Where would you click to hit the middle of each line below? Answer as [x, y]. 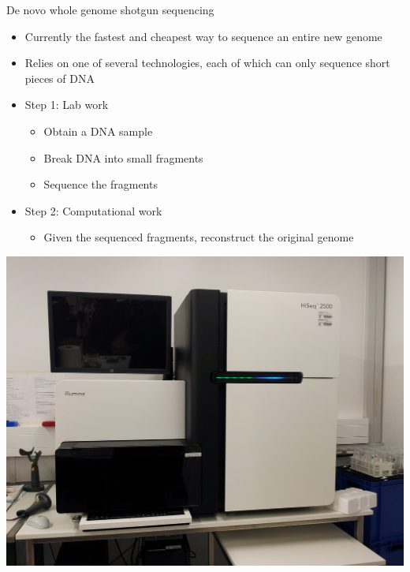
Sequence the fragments [101, 184]
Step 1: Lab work [67, 105]
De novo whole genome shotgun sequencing [110, 9]
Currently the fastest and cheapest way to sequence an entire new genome [203, 36]
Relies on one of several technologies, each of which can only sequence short [207, 63]
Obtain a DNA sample [98, 131]
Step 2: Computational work [93, 210]
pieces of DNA [60, 78]
